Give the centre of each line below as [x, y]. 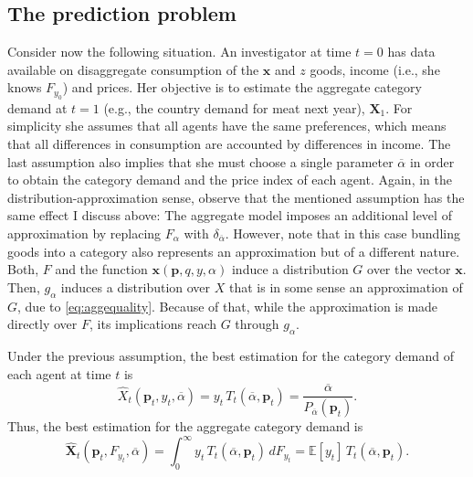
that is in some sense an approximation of [346, 286]
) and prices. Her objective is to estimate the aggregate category [242, 87]
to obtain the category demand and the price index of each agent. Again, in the [230, 180]
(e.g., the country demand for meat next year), [234, 107]
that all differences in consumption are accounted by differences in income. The [229, 143]
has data [411, 52]
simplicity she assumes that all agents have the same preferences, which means [227, 126]
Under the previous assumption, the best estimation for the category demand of [231, 355]
